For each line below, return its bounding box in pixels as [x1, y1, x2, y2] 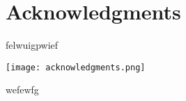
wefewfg [6, 82, 39, 97]
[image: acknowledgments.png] [6, 62, 146, 72]
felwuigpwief [6, 38, 59, 52]
